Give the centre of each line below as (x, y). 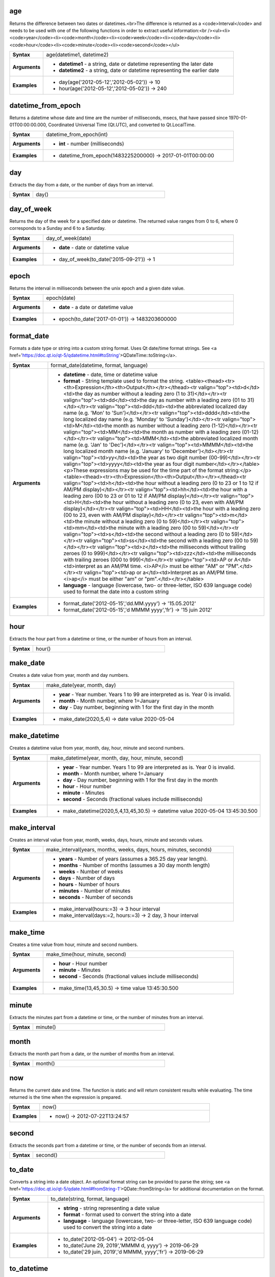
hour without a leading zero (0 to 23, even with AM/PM (178, 502)
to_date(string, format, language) (90, 1199)
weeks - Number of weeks (91, 872)
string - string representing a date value (112, 1208)
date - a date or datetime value (96, 308)
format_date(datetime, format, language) (99, 365)
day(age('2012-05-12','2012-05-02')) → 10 (109, 82)
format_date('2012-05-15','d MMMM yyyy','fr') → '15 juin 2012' (138, 609)
